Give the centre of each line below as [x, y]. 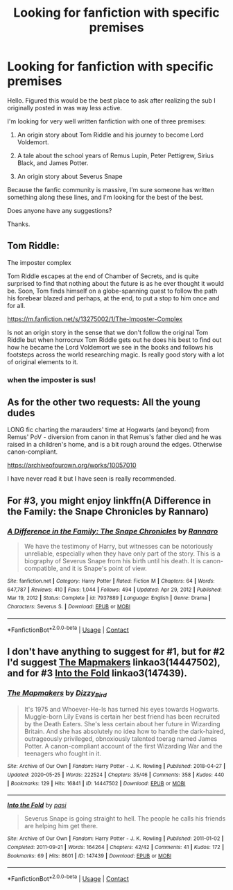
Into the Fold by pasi [37, 805]
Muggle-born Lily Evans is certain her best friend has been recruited [122, 717]
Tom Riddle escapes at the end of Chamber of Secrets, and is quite [103, 276]
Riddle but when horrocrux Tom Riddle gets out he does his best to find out [114, 340]
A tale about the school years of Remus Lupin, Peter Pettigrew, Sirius [115, 155]
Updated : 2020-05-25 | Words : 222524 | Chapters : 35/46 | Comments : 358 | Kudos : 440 [116, 775]
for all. [16, 305]
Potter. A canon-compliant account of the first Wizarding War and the [123, 746]
